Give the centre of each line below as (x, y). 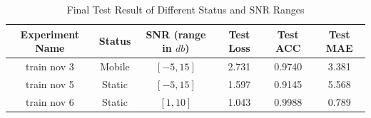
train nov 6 (50, 101)
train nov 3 (50, 66)
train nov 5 (50, 84)
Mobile (115, 66)
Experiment (50, 34)
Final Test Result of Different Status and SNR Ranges (185, 9)
